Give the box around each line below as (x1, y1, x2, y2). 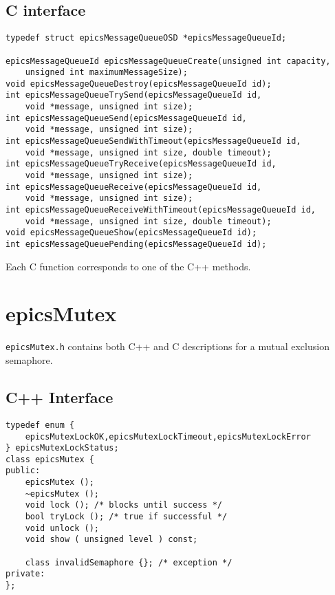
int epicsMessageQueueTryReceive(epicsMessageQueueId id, (6, 159, 277, 169)
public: (6, 466, 41, 476)
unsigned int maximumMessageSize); (25, 67, 188, 78)
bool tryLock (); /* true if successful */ (25, 512, 228, 522)
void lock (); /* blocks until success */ (25, 500, 222, 510)
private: (6, 569, 45, 579)
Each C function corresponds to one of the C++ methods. (6, 259, 251, 273)
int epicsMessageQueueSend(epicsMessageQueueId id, (6, 113, 247, 123)
